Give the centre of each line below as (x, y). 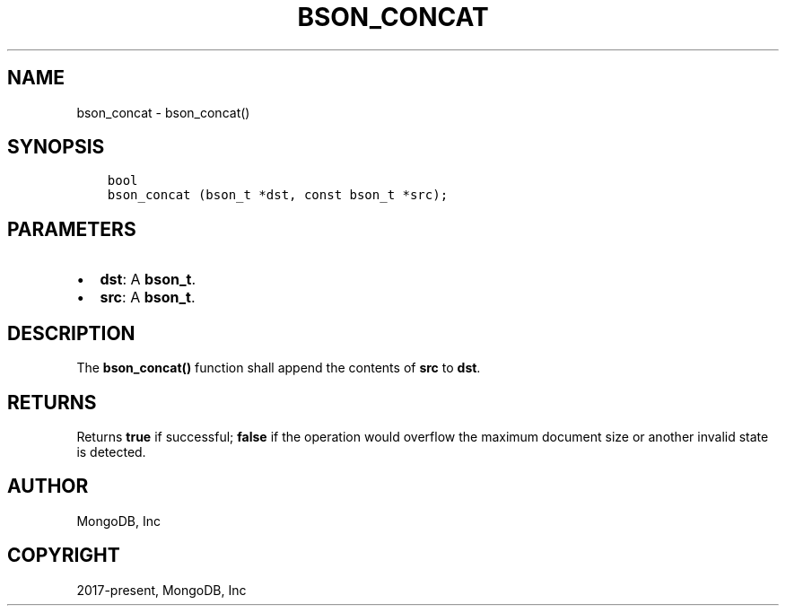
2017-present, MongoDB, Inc (162, 590)
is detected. (111, 451)
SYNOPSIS (56, 147)
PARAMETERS (72, 229)
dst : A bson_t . (148, 280)
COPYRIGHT (64, 556)
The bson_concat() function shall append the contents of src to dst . (279, 368)
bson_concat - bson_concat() (163, 112)
